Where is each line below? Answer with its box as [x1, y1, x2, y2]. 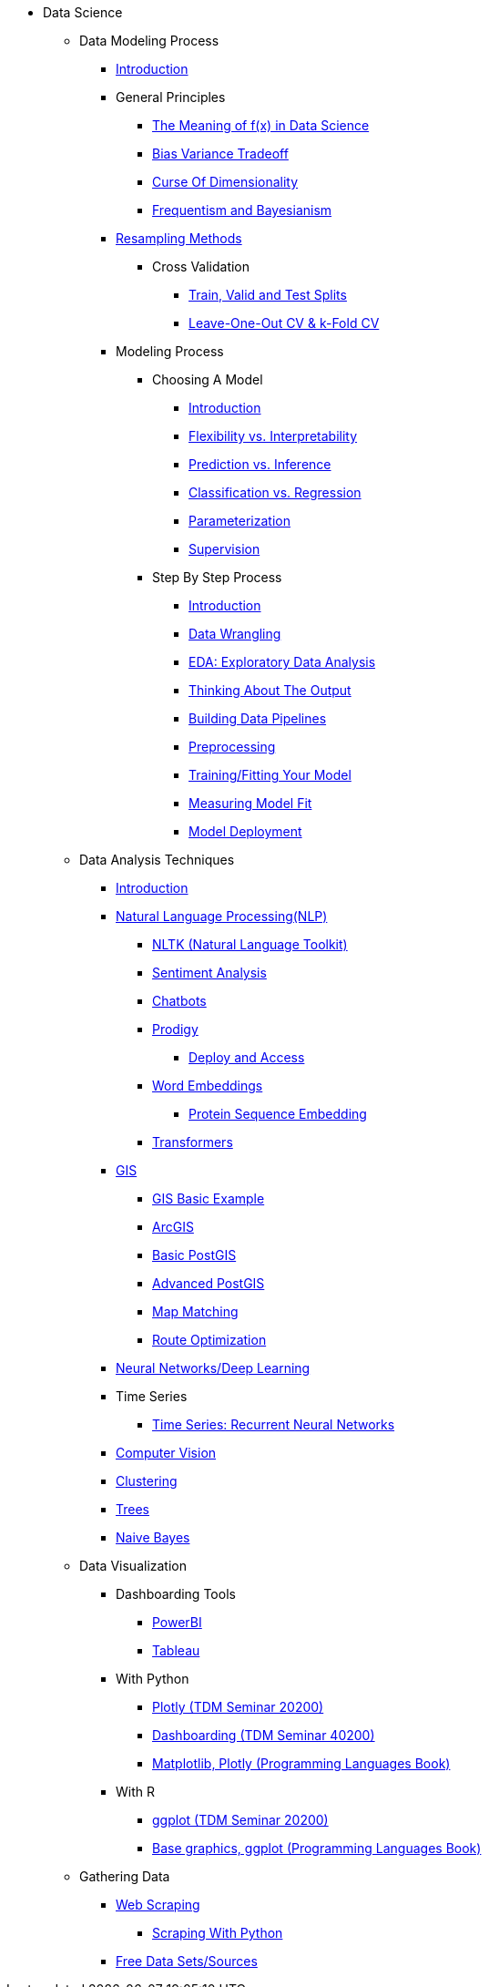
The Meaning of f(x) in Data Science [152, 118, 370, 133]
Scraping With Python [152, 1925, 283, 1941]
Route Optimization [152, 1332, 267, 1347]
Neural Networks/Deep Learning [116, 1360, 311, 1376]
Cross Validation [152, 259, 250, 274]
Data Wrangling [188, 626, 281, 641]
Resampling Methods [116, 230, 242, 246]
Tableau [152, 1643, 200, 1658]
